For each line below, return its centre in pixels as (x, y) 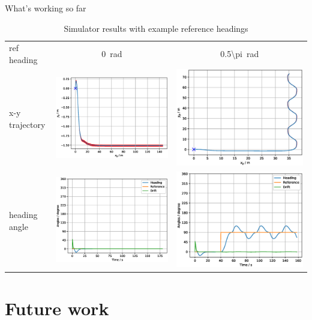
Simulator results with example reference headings (156, 28)
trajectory (27, 124)
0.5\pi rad (240, 54)
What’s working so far (46, 8)
